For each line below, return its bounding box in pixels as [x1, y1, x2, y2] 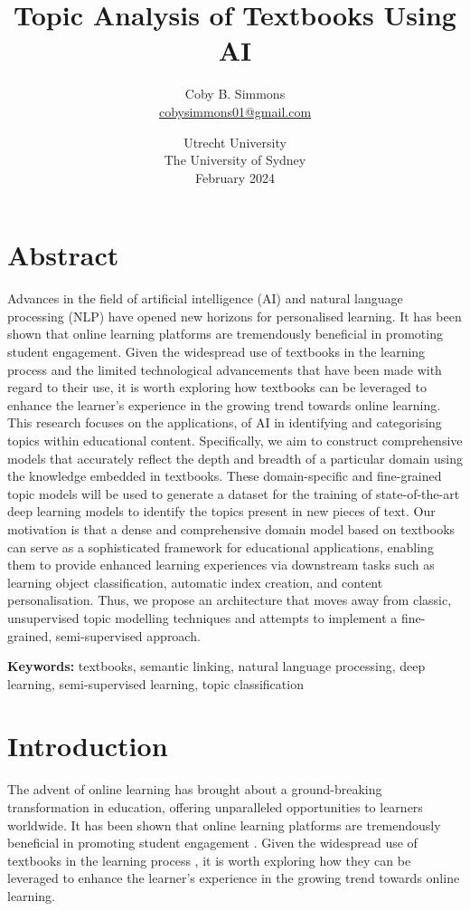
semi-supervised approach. [55, 626, 201, 645]
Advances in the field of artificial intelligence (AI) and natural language [7, 289, 403, 308]
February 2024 [195, 168, 275, 187]
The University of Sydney [164, 150, 306, 169]
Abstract [7, 236, 119, 273]
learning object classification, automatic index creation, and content [7, 572, 383, 591]
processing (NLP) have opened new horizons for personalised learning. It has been [7, 306, 462, 325]
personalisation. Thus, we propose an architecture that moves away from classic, [7, 590, 452, 609]
